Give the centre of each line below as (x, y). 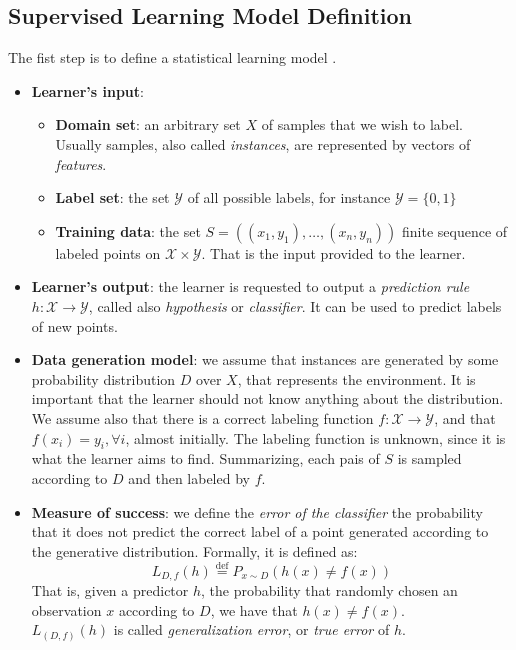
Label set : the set (112, 197)
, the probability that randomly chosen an (329, 589)
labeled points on (108, 252)
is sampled (429, 458)
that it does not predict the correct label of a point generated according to (260, 531)
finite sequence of (455, 230)
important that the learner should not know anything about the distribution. (267, 398)
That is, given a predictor (110, 589)
